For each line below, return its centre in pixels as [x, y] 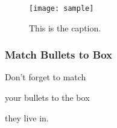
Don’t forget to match [46, 77]
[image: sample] [62, 8]
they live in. [27, 117]
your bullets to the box [47, 98]
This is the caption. [65, 27]
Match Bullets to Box [58, 55]
